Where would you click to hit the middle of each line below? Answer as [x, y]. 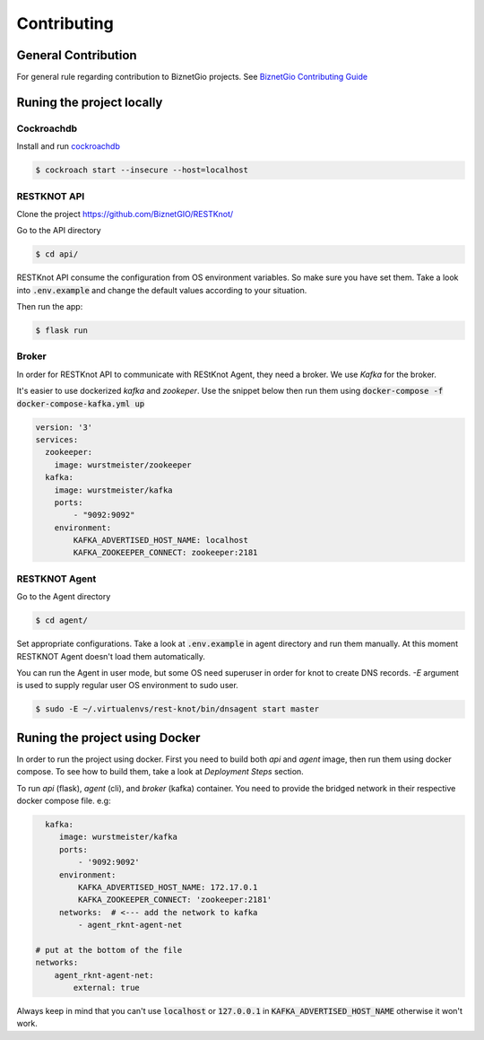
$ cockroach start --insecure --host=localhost [142, 170]
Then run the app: [50, 307]
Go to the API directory [59, 231]
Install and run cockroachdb [68, 146]
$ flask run [62, 331]
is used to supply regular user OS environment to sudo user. [128, 686]
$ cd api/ [57, 254]
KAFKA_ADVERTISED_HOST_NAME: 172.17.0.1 [168, 887]
